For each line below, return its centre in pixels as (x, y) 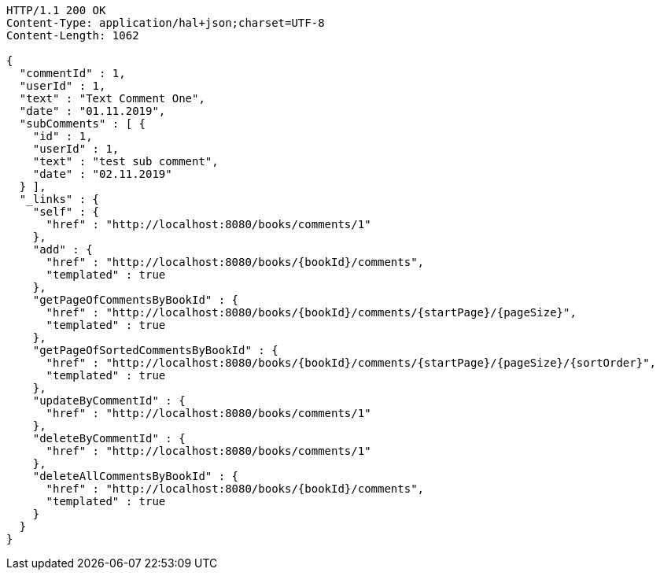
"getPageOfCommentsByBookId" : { (136, 300)
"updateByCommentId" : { (109, 401)
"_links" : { (59, 199)
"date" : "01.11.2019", (92, 111)
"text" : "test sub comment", (125, 161)
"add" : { (63, 249)
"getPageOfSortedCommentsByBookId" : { (155, 350)
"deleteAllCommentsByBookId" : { (136, 476)
